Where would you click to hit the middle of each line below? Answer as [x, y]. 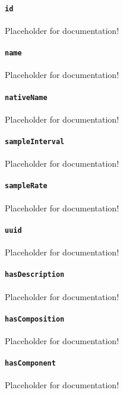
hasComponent [30, 364]
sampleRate [26, 186]
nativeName [26, 97]
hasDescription [35, 275]
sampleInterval [35, 141]
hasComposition [35, 319]
